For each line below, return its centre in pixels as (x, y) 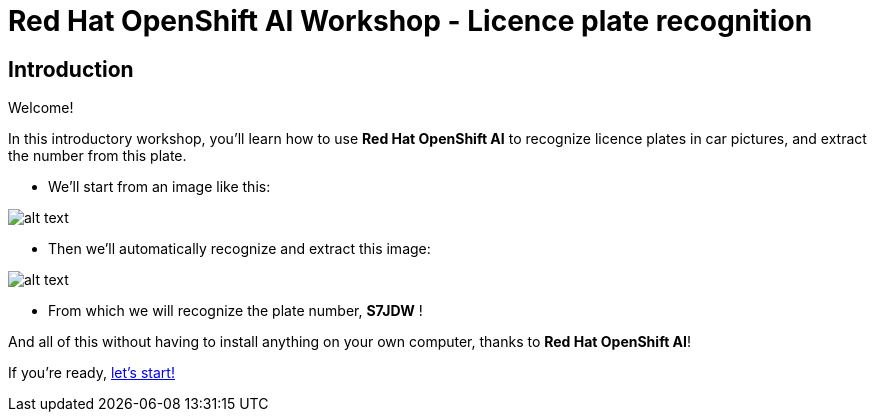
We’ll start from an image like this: (159, 187)
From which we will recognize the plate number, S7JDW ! (235, 311)
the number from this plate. (97, 156)
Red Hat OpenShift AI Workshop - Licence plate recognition (410, 21)
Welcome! (41, 108)
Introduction (71, 69)
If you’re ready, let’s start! (91, 373)
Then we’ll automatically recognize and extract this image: (239, 249)
